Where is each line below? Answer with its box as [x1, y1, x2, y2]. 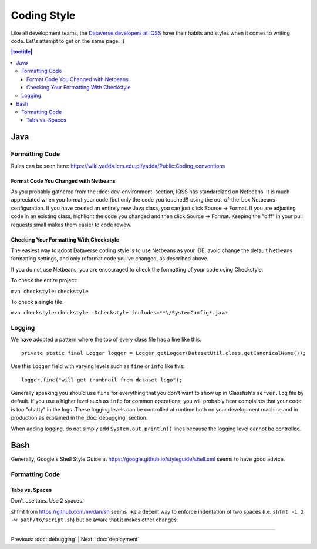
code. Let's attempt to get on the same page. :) [11, 37, 125, 44]
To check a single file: [11, 298, 64, 305]
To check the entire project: [11, 277, 78, 284]
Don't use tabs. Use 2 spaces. [11, 497, 84, 504]
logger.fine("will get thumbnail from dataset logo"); [21, 376, 183, 383]
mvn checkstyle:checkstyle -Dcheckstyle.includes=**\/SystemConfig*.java [11, 309, 228, 316]
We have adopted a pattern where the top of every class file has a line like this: [11, 336, 202, 343]
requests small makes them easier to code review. [11, 221, 132, 228]
